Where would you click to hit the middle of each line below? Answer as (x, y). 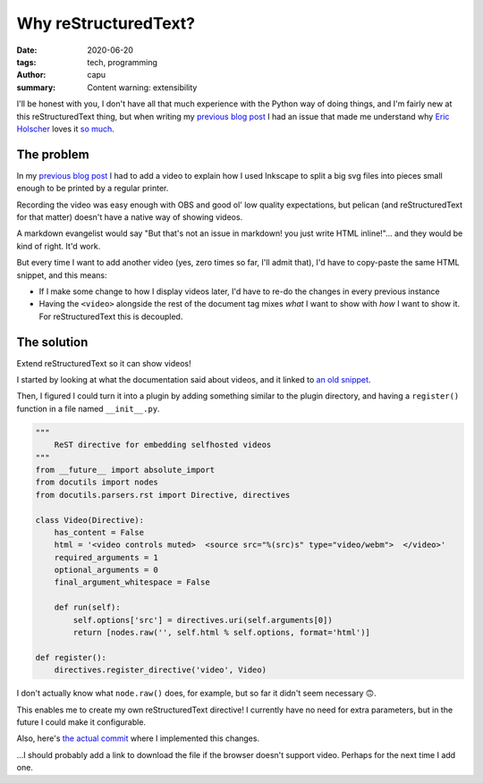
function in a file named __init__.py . (88, 408)
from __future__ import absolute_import (125, 470)
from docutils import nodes (97, 482)
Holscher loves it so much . (66, 129)
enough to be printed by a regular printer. (93, 189)
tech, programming (123, 62)
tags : (26, 62)
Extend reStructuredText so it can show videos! (104, 363)
